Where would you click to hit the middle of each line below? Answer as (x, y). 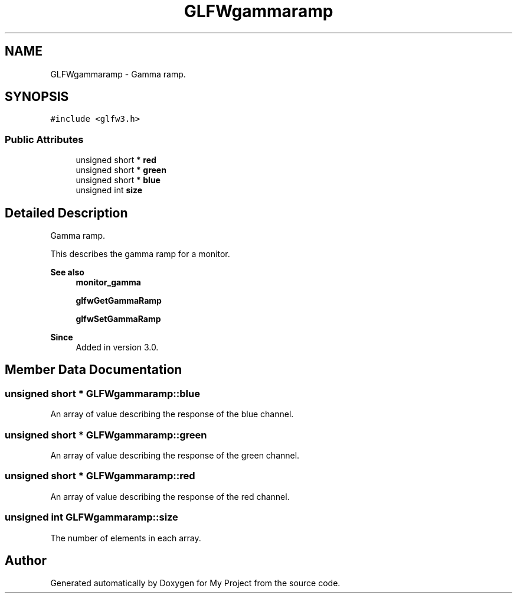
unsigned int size (109, 190)
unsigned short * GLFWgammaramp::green (106, 435)
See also (67, 272)
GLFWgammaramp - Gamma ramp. (118, 74)
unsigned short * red (116, 160)
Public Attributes (44, 139)
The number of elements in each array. (126, 538)
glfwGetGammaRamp (119, 301)
